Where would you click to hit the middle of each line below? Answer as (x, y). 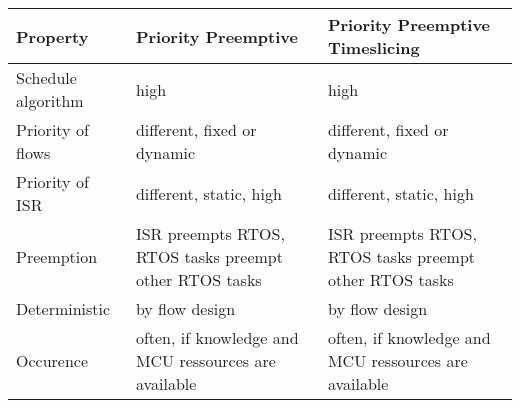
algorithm (50, 100)
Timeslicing (373, 47)
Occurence (52, 360)
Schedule (46, 77)
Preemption (57, 256)
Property (52, 36)
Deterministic (63, 308)
